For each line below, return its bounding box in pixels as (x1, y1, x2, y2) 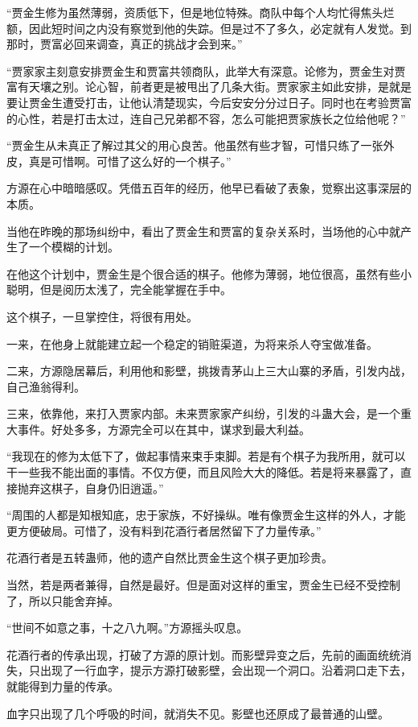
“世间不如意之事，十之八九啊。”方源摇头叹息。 (6, 619, 248, 636)
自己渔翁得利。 (6, 378, 85, 394)
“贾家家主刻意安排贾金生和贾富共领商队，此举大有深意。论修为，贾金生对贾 (6, 62, 406, 79)
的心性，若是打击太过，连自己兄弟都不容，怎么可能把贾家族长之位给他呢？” (6, 109, 406, 126)
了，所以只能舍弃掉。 (6, 592, 119, 609)
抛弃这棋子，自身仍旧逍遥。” (17, 479, 164, 496)
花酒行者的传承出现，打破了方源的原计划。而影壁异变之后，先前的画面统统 (6, 646, 400, 663)
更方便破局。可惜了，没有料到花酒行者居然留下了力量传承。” (6, 522, 322, 539)
